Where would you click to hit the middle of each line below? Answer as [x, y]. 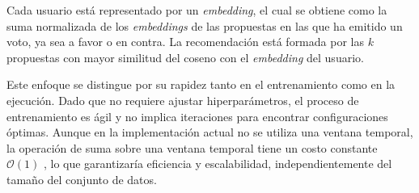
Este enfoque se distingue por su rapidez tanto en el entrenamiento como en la [201, 84]
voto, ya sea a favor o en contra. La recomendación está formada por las [185, 42]
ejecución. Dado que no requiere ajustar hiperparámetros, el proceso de [183, 100]
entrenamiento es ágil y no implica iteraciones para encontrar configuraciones [197, 116]
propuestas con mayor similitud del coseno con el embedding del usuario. [185, 57]
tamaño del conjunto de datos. [82, 179]
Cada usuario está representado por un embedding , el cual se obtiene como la [197, 10]
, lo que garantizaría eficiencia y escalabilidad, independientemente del [218, 164]
